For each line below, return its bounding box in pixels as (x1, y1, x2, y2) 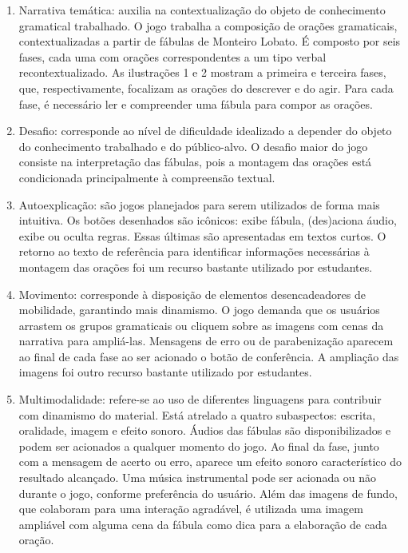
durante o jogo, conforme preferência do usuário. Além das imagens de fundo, (18, 484, 398, 501)
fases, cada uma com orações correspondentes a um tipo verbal (18, 48, 327, 65)
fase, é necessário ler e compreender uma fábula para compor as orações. (18, 95, 373, 112)
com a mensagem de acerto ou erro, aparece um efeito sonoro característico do (18, 453, 402, 470)
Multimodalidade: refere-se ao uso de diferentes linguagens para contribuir (18, 391, 382, 408)
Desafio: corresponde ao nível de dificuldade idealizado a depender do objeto (18, 122, 392, 139)
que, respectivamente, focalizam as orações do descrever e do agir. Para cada (18, 79, 394, 96)
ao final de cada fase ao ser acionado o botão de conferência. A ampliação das (18, 348, 399, 364)
